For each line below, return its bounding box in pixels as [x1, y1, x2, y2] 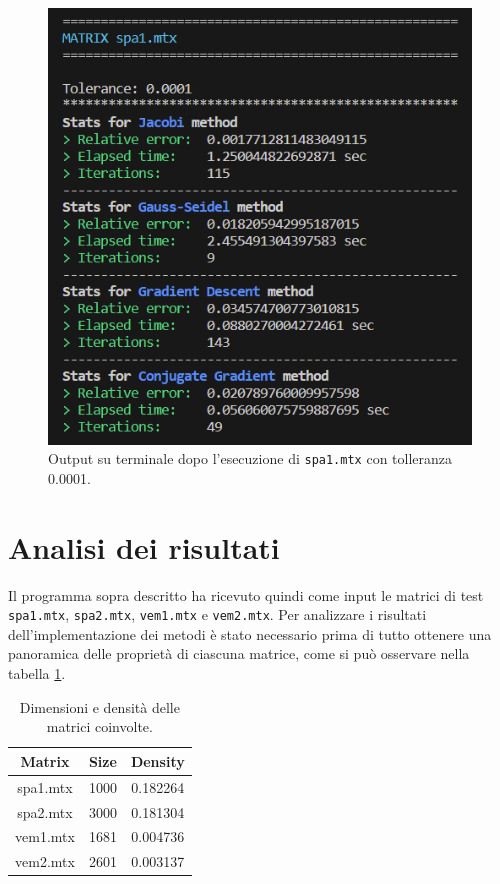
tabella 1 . [8, 663, 66, 684]
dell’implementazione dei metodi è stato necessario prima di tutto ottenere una [8, 623, 492, 644]
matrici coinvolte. [46, 716, 153, 737]
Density [130, 750, 185, 771]
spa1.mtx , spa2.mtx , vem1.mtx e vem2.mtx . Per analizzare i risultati [8, 604, 427, 625]
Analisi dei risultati [8, 526, 280, 567]
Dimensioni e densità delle [19, 696, 180, 717]
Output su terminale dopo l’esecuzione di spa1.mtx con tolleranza [48, 448, 453, 469]
